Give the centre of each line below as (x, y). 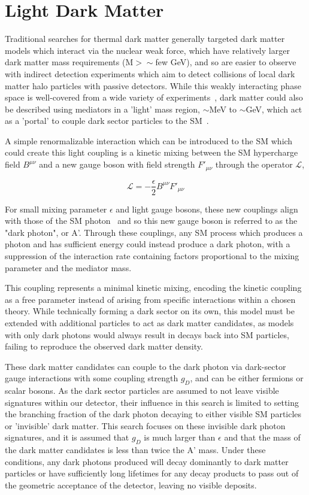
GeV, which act (274, 109)
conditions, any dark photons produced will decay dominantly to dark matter (147, 461)
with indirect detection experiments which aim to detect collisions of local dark (150, 73)
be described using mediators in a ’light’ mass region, (103, 109)
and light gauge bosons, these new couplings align (207, 209)
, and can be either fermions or (247, 378)
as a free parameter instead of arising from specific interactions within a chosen (150, 299)
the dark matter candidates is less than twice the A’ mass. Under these (135, 450)
